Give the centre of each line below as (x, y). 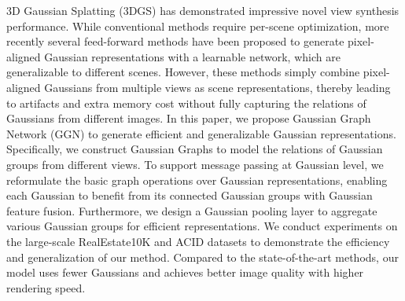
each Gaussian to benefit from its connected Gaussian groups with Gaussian (190, 195)
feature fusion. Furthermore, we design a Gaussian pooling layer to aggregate (192, 210)
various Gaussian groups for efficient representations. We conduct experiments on (202, 226)
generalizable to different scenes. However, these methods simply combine (183, 72)
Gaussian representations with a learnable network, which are (192, 56)
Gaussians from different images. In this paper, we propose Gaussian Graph (189, 118)
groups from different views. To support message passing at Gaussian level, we (195, 164)
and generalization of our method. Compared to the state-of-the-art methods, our (202, 257)
